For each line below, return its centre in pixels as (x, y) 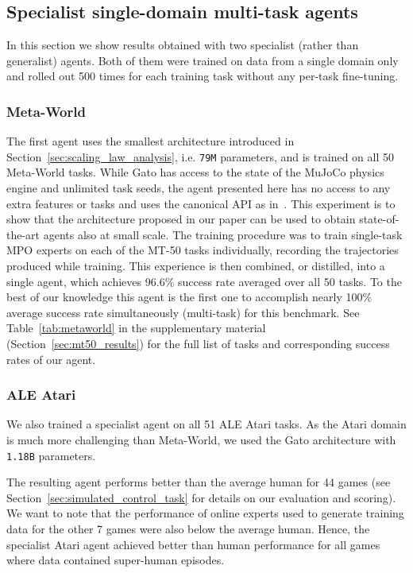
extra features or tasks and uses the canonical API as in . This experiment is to (201, 203)
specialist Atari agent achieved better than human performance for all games (193, 544)
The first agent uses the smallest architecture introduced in (151, 141)
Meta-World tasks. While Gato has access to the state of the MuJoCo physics (195, 172)
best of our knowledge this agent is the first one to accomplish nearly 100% (189, 297)
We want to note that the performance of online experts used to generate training (205, 513)
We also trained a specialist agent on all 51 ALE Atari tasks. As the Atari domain (206, 424)
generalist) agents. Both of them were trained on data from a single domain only (203, 60)
